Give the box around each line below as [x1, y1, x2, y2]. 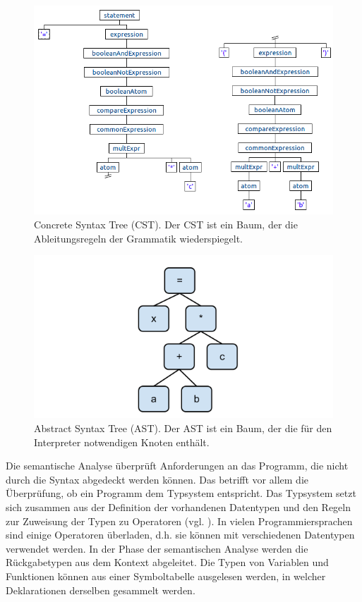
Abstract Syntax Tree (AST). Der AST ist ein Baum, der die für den [34, 421, 332, 436]
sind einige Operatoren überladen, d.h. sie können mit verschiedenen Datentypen [6, 527, 355, 542]
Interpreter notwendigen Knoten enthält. [34, 434, 210, 449]
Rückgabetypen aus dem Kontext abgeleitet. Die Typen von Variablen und [6, 555, 329, 570]
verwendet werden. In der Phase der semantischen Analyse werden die [6, 541, 308, 555]
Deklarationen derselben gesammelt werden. [6, 582, 195, 597]
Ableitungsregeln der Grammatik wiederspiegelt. [34, 231, 243, 245]
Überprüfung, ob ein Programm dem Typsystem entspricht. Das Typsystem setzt [6, 486, 356, 500]
